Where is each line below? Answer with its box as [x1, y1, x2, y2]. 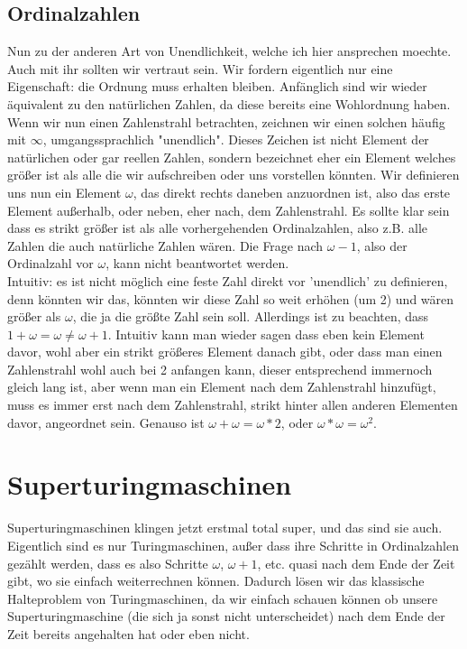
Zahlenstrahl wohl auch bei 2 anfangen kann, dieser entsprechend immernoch [7, 359, 433, 378]
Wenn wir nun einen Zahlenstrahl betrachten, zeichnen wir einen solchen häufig [7, 112, 445, 131]
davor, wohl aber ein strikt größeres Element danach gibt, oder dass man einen [7, 342, 443, 361]
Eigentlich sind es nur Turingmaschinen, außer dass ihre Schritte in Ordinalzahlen [7, 535, 459, 554]
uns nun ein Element [7, 182, 122, 201]
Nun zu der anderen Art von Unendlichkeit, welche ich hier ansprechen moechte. [7, 42, 452, 60]
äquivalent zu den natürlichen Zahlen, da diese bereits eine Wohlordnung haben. [7, 94, 451, 113]
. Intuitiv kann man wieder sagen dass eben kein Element [107, 324, 425, 343]
